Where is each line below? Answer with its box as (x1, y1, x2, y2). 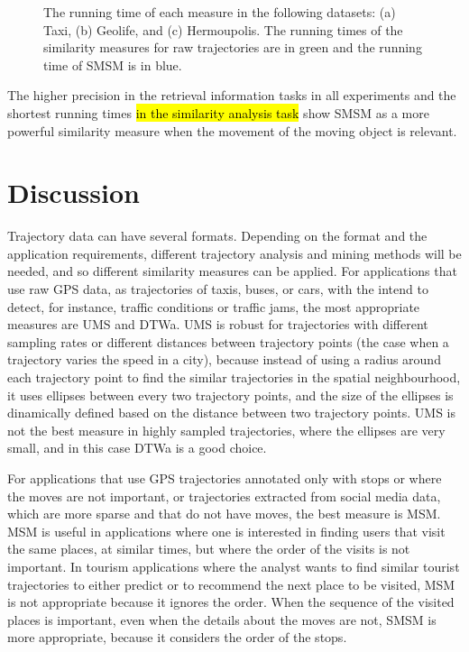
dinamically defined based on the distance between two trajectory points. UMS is (7, 403, 455, 422)
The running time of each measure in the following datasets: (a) (43, 3, 396, 21)
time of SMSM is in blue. (43, 55, 182, 74)
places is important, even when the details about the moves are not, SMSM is (7, 610, 437, 629)
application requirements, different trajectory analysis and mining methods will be (7, 243, 462, 262)
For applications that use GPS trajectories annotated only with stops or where (7, 469, 442, 487)
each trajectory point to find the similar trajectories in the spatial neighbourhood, (7, 368, 461, 387)
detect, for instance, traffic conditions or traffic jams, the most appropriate (7, 297, 420, 316)
